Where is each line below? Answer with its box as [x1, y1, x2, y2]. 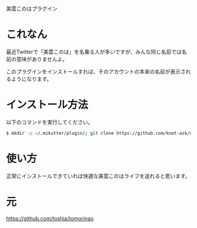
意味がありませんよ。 [16, 55, 68, 63]
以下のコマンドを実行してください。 [6, 118, 94, 125]
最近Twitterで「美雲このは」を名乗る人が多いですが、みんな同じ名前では [6, 48, 182, 55]
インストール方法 [6, 98, 89, 111]
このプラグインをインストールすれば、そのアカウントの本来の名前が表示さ [6, 68, 186, 75]
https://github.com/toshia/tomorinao [6, 215, 94, 222]
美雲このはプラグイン [6, 5, 57, 12]
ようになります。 [11, 75, 52, 82]
